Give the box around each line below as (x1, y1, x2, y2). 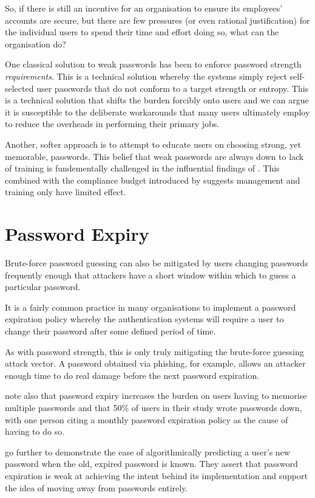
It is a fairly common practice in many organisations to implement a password (5, 300, 296, 313)
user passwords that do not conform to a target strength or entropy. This (36, 81, 309, 94)
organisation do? (5, 37, 66, 50)
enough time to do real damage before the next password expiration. (5, 368, 260, 381)
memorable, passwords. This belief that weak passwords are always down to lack (5, 150, 304, 162)
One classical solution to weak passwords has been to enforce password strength (5, 58, 302, 71)
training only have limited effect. (5, 185, 126, 198)
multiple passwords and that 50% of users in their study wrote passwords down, (5, 401, 302, 413)
